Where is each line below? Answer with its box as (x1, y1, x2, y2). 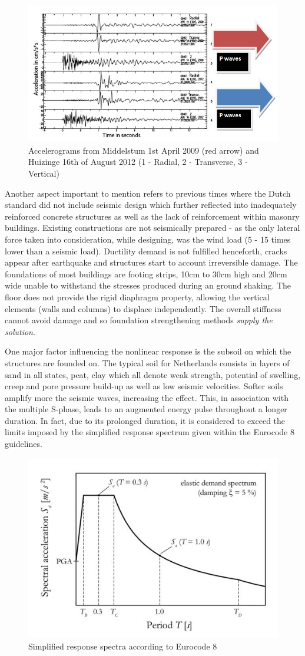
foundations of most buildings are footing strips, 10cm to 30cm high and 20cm (5, 267, 287, 280)
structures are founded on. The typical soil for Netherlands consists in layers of (5, 356, 290, 369)
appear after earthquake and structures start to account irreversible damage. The (5, 256, 298, 269)
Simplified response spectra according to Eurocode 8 (28, 640, 217, 652)
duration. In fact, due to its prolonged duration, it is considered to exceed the (5, 414, 286, 426)
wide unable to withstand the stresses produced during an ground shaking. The (5, 279, 291, 291)
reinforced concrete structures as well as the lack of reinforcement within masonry (5, 210, 300, 222)
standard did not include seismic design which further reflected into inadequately (5, 198, 297, 211)
